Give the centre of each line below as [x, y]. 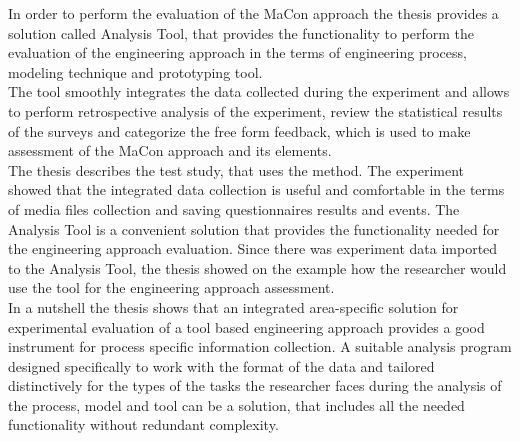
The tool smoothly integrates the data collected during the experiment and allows [259, 91]
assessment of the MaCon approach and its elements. [170, 150]
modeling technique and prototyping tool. [135, 71]
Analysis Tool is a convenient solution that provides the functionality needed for [254, 228]
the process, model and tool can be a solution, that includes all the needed [236, 404]
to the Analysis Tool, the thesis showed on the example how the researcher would [257, 267]
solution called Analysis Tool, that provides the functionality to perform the [241, 32]
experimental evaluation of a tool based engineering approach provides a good [246, 326]
